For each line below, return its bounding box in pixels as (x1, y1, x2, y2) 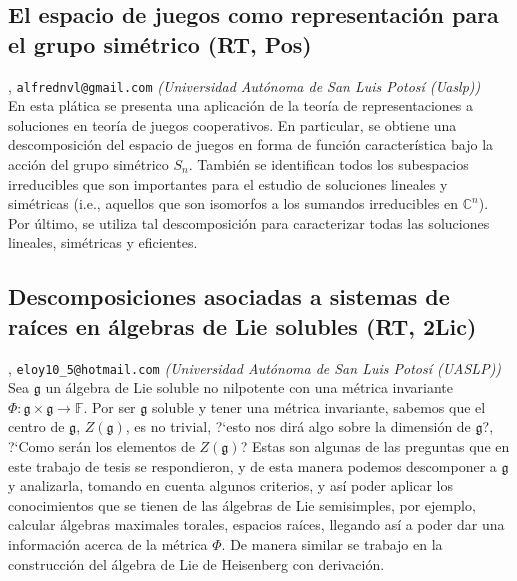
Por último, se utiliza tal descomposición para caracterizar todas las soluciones (8, 212, 490, 233)
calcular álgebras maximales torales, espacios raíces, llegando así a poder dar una (8, 514, 505, 535)
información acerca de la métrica (8, 534, 208, 554)
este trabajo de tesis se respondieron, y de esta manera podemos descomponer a (8, 455, 497, 476)
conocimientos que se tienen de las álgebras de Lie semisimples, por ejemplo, (8, 494, 476, 515)
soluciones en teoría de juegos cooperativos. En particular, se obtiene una (8, 114, 457, 135)
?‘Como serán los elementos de (8, 436, 195, 457)
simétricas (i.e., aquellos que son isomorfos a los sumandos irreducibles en (8, 193, 459, 214)
